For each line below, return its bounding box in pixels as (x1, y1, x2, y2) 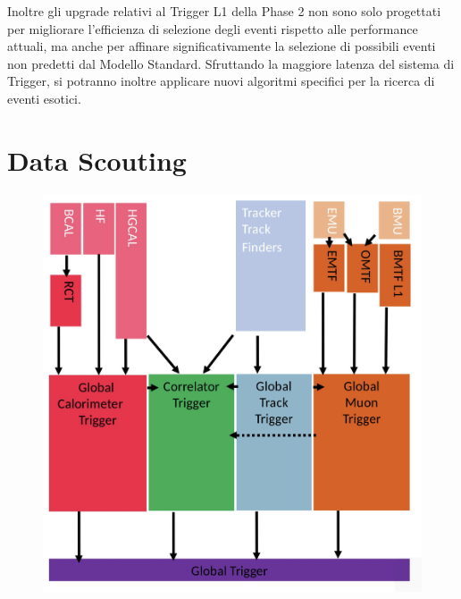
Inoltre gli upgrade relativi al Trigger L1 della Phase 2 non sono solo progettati (7, 2, 441, 20)
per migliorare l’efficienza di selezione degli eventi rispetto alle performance (7, 19, 418, 38)
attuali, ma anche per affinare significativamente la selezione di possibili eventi (7, 37, 436, 55)
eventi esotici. (7, 89, 81, 107)
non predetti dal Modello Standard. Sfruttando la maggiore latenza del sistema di (7, 54, 455, 72)
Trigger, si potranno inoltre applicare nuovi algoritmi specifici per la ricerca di (7, 72, 435, 90)
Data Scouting (7, 141, 187, 178)
